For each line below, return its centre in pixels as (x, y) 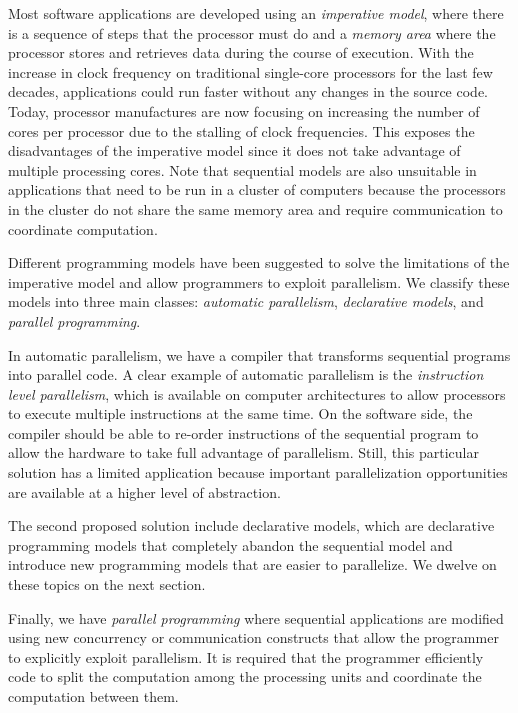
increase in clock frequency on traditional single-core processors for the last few (250, 71)
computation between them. (93, 696)
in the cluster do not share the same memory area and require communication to (255, 208)
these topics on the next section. (107, 584)
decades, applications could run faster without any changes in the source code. (248, 91)
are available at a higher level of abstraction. (144, 491)
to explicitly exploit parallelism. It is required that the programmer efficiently (246, 656)
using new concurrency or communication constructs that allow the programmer (253, 637)
